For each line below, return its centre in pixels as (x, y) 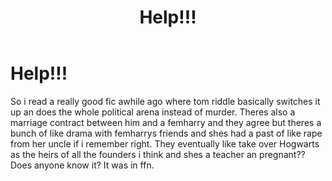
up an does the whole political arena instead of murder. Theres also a (153, 112)
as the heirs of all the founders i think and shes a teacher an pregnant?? (158, 154)
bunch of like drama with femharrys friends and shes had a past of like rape (166, 133)
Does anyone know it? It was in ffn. (82, 165)
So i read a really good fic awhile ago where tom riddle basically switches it (165, 101)
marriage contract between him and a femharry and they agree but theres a (166, 122)
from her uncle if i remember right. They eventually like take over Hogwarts (165, 143)
